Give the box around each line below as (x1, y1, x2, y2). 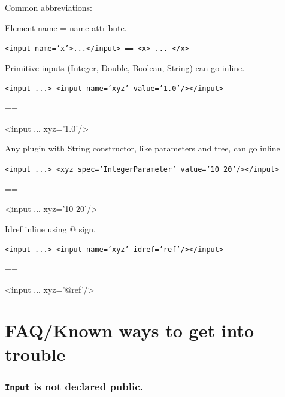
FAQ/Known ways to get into (5, 318, 254, 343)
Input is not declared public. (5, 378, 143, 393)
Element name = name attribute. (5, 21, 127, 34)
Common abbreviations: (5, 1, 92, 13)
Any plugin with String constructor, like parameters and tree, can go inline (5, 142, 280, 154)
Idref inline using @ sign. (5, 222, 96, 235)
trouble (5, 341, 66, 366)
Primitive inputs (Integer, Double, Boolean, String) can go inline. (5, 61, 245, 74)
